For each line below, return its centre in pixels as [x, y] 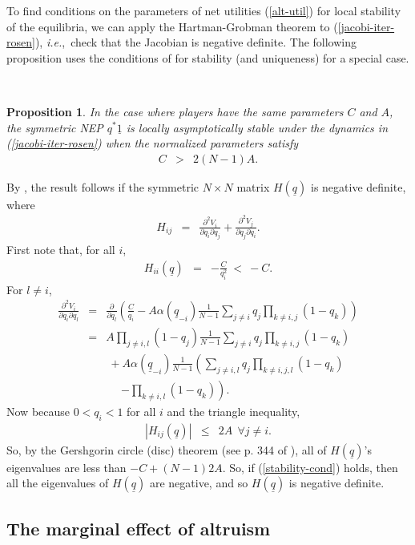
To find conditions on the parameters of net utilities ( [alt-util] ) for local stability [204, 10]
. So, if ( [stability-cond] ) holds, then [310, 467]
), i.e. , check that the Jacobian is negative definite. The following [196, 42]
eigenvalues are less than [66, 467]
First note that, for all [61, 250]
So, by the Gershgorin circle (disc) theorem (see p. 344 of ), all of [167, 449]
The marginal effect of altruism [139, 528]
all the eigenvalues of [58, 483]
